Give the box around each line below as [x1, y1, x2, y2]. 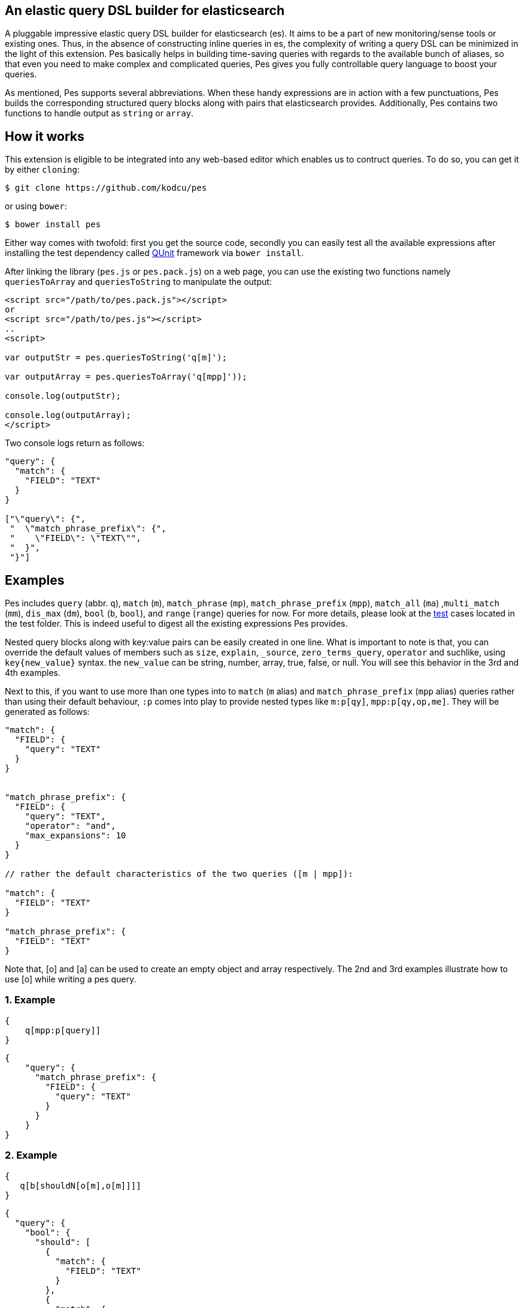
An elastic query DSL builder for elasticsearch [5, 3, 284, 18]
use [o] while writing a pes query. [5, 974, 137, 985]
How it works [5, 128, 84, 144]
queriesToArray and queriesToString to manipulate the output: [5, 276, 272, 287]
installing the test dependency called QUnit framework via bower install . [5, 248, 304, 258]
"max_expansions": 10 [25, 831, 126, 841]
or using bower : [5, 201, 67, 212]
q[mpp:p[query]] [25, 1025, 101, 1035]
